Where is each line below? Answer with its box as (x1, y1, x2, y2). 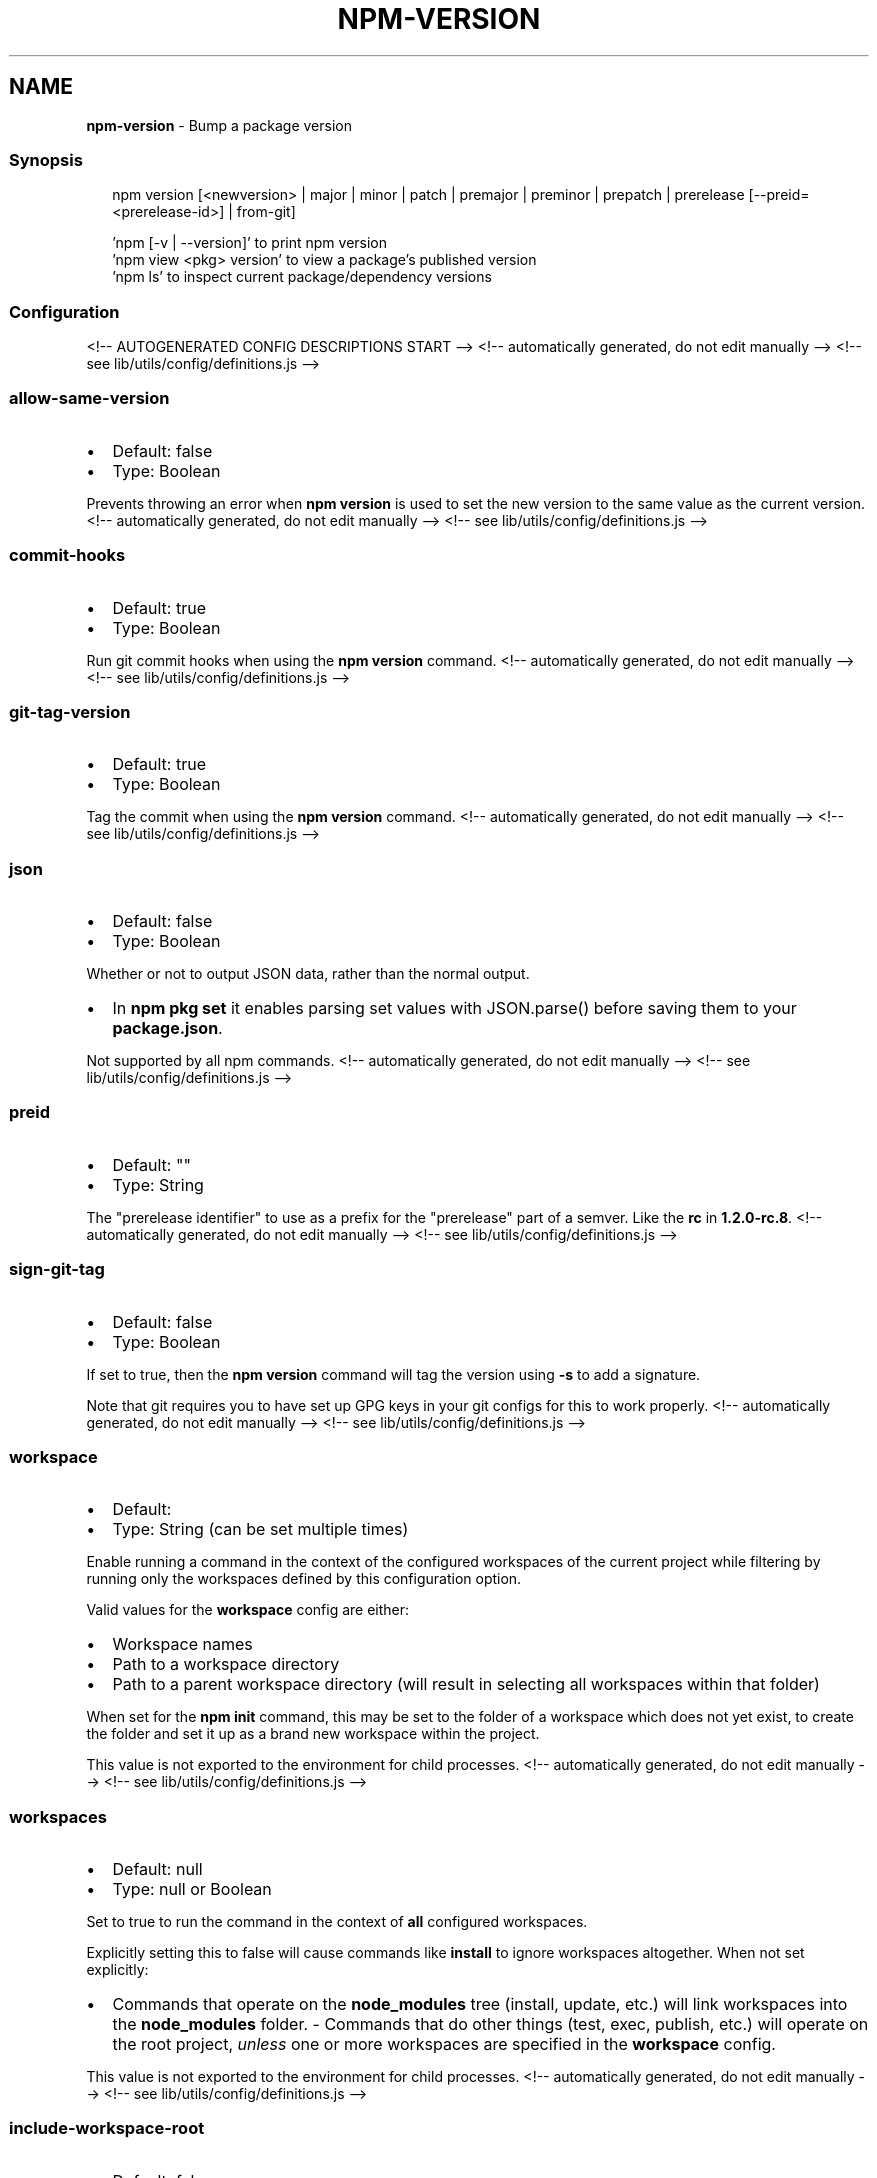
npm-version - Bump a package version (86, 116, 352, 134)
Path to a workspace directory (112, 1654, 340, 1675)
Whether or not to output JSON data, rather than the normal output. (86, 965, 530, 983)
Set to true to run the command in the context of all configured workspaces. (86, 1913, 588, 1931)
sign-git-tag (9, 1259, 105, 1280)
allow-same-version (9, 388, 170, 409)
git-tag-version (9, 701, 131, 722)
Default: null (112, 1859, 203, 1880)
